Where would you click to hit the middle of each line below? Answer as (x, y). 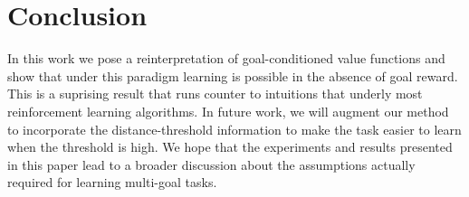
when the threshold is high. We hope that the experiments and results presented (230, 147)
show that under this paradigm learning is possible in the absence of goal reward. (233, 75)
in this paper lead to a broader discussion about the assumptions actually (211, 164)
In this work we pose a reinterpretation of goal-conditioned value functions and (226, 58)
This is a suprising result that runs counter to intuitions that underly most (215, 94)
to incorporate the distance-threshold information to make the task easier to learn (234, 129)
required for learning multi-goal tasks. (112, 182)
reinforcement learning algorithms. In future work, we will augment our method (228, 111)
